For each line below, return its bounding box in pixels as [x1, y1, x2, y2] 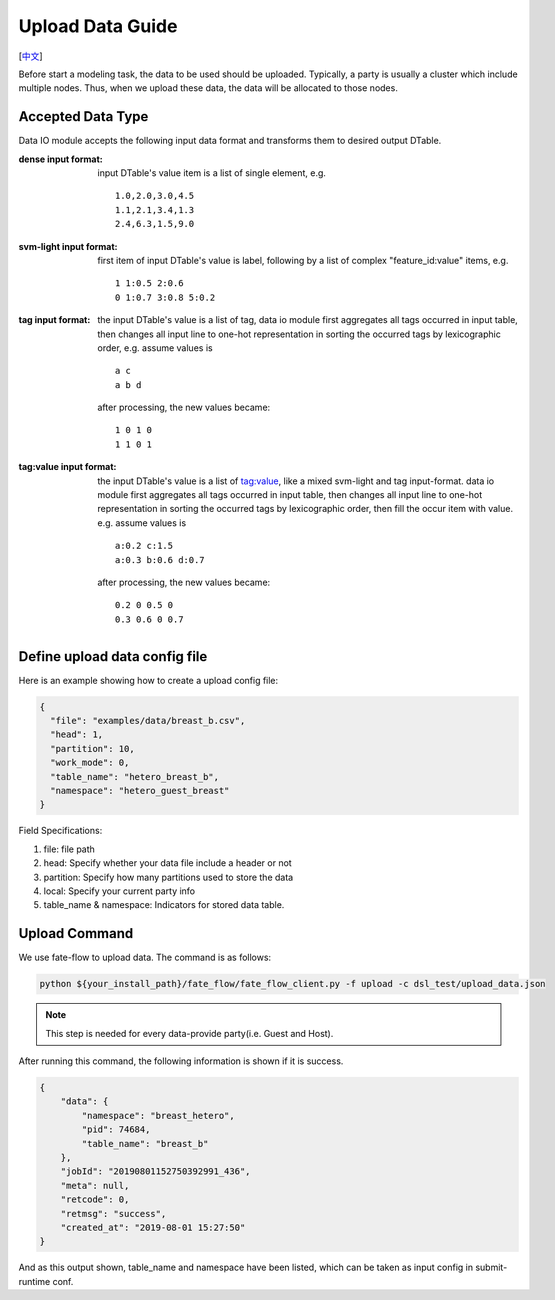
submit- [475, 1261, 508, 1274]
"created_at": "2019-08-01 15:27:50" [60, 1221, 246, 1233]
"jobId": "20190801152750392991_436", [60, 1166, 251, 1177]
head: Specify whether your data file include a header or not [43, 857, 292, 869]
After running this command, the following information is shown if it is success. [18, 1055, 344, 1067]
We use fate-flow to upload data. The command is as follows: [18, 951, 272, 964]
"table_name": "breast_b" [81, 1138, 209, 1149]
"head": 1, [50, 729, 104, 740]
